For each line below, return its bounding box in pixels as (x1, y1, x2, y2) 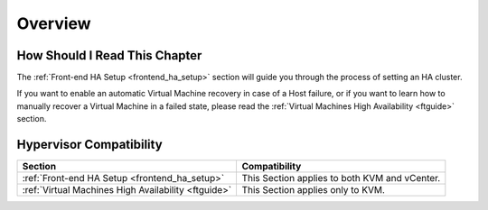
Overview (16, 14, 91, 33)
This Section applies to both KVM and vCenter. (241, 172, 441, 185)
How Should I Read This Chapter (16, 48, 202, 63)
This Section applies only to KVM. (241, 184, 386, 196)
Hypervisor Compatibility (16, 137, 163, 152)
